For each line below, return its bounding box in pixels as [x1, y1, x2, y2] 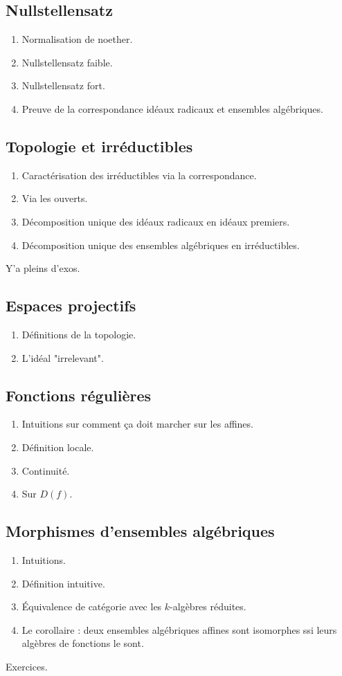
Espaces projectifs [6, 295, 136, 316]
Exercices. [6, 659, 48, 673]
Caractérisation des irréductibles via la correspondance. [21, 167, 257, 182]
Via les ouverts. [21, 191, 88, 205]
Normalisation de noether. [21, 32, 133, 46]
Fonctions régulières [6, 384, 152, 405]
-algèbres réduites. [170, 599, 246, 614]
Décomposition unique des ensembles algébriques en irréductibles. [21, 237, 300, 252]
